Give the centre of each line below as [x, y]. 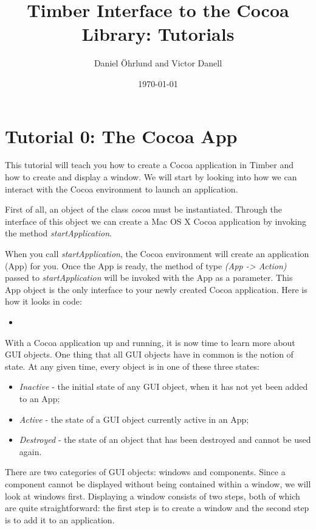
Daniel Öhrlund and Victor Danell [158, 63]
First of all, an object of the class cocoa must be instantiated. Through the [144, 209]
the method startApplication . [58, 233]
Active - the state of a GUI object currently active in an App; [134, 419]
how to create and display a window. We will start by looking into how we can [151, 177]
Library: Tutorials [158, 34]
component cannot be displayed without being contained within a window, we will [158, 483]
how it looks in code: [43, 301]
